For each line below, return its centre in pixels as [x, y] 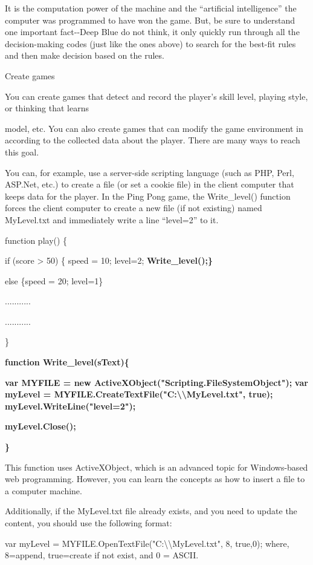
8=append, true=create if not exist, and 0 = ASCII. [102, 555]
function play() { [36, 240]
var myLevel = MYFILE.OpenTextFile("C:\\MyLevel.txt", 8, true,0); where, [147, 543]
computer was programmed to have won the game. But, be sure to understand [150, 20]
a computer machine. [44, 490]
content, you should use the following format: [89, 523]
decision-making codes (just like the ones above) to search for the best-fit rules [150, 43]
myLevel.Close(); [40, 426]
